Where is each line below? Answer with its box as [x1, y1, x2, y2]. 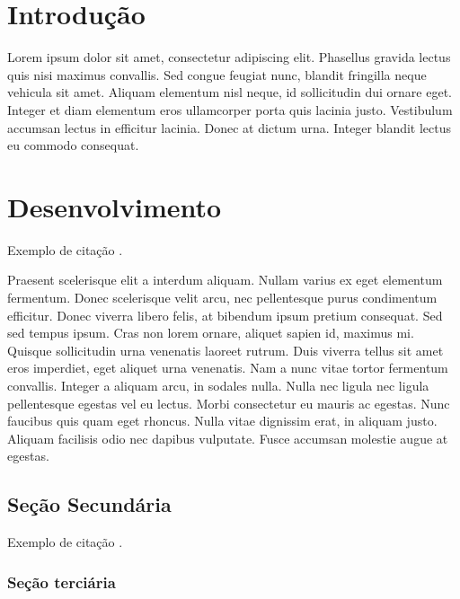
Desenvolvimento [7, 188, 222, 225]
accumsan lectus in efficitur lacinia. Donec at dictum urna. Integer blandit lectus [7, 118, 452, 137]
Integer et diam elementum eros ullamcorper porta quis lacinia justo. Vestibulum [7, 100, 453, 119]
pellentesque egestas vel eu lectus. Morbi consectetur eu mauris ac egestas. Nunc [7, 393, 450, 412]
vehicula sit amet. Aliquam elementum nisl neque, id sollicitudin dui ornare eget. [7, 83, 452, 101]
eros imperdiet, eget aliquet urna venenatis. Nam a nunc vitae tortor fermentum [7, 358, 448, 377]
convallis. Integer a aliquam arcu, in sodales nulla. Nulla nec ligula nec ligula [7, 375, 429, 394]
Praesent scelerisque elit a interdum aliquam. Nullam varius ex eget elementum [7, 270, 443, 289]
